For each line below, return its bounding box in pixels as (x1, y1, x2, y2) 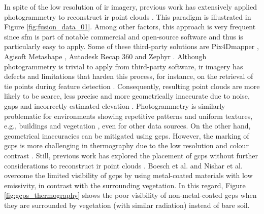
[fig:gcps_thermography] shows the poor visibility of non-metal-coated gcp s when (4, 190, 257, 200)
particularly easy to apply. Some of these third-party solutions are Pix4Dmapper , (4, 41, 259, 52)
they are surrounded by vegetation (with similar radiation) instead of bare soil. (4, 199, 250, 210)
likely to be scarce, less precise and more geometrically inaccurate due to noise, (4, 91, 250, 101)
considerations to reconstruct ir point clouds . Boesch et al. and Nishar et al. (4, 160, 243, 170)
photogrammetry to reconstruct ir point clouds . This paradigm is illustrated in (4, 11, 251, 22)
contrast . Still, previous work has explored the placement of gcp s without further (4, 150, 258, 160)
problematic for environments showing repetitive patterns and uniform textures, (4, 110, 253, 121)
